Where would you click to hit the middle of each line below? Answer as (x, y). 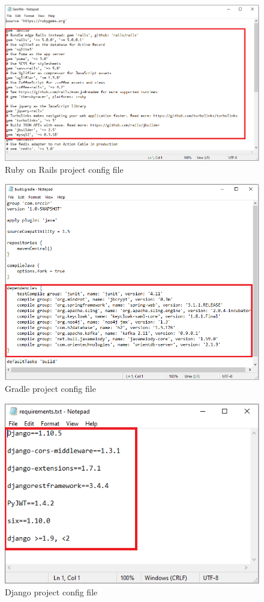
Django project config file (51, 591)
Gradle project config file (50, 388)
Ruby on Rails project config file (64, 169)
